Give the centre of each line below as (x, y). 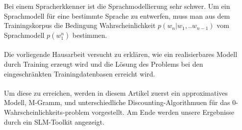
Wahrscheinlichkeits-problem (47, 112)
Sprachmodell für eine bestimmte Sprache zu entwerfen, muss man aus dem (117, 15)
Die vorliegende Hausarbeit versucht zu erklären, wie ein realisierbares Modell (121, 54)
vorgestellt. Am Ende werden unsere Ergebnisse (163, 112)
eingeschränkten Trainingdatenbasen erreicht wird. (80, 73)
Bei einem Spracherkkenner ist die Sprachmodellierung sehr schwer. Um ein (117, 6)
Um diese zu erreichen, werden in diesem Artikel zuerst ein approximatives (116, 92)
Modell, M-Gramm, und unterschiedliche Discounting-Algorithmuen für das (117, 102)
